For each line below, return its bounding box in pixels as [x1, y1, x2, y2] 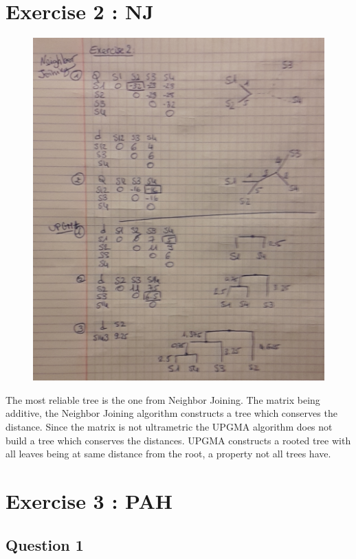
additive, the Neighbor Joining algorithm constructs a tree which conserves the [5, 406, 337, 420]
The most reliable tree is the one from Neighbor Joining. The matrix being [5, 392, 320, 407]
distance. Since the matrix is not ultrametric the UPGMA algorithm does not [5, 419, 333, 433]
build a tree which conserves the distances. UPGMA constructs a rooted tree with [5, 433, 351, 447]
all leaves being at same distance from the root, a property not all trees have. [5, 446, 331, 461]
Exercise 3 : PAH [5, 486, 173, 514]
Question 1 [5, 534, 84, 555]
